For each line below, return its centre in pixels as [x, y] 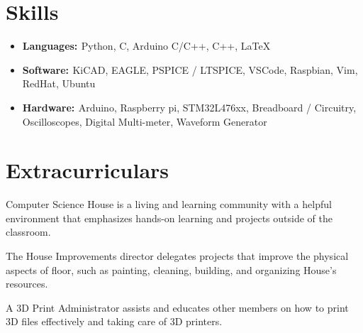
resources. [27, 284]
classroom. [28, 232]
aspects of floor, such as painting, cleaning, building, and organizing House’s [171, 269]
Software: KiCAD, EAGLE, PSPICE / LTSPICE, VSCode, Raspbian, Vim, [190, 69]
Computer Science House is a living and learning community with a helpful [169, 204]
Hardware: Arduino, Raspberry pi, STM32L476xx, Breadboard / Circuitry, [189, 107]
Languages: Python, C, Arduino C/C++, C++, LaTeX [146, 46]
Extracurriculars [88, 170]
